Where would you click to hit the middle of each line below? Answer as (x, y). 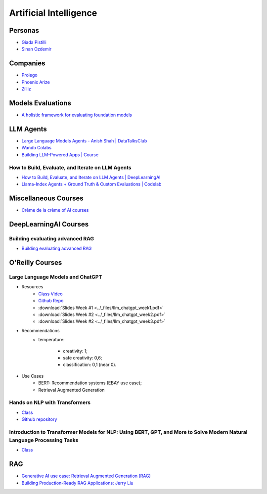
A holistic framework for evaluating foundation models (77, 115)
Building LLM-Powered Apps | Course (60, 155)
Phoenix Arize (36, 82)
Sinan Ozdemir (37, 49)
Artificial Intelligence (53, 13)
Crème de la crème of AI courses (55, 210)
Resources (32, 287)
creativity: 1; (75, 351)
